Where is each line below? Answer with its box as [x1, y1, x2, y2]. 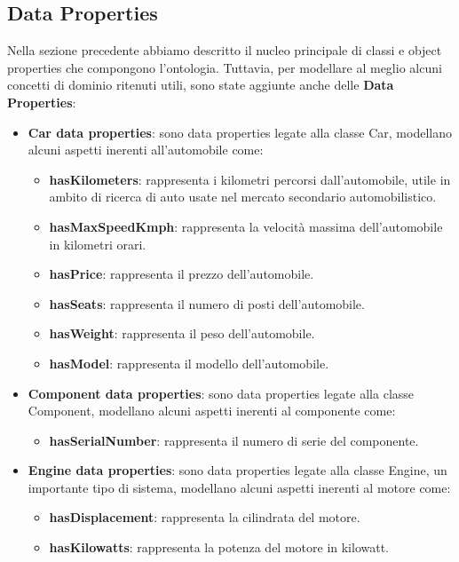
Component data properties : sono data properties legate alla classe [28, 384, 415, 402]
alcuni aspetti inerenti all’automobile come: [28, 140, 264, 159]
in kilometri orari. [49, 234, 146, 253]
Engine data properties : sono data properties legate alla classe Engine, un [28, 461, 447, 479]
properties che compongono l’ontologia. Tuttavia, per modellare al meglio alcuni [7, 58, 442, 76]
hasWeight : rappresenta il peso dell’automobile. [49, 324, 315, 343]
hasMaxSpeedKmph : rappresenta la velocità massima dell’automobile [49, 217, 443, 235]
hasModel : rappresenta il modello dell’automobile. [49, 353, 329, 372]
